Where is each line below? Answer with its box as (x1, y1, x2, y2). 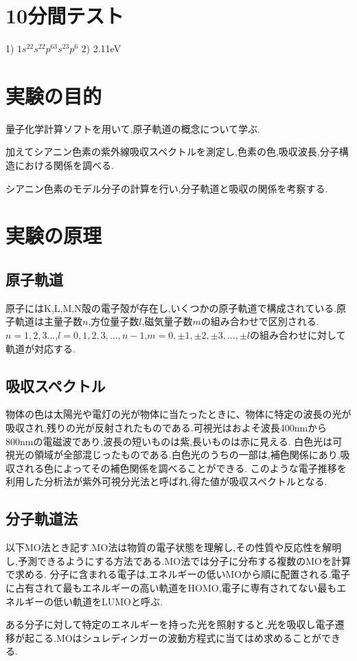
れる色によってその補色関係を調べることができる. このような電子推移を (24, 460, 347, 475)
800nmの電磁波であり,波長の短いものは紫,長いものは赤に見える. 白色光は (5, 434, 333, 448)
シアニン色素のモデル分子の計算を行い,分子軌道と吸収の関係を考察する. (5, 181, 328, 195)
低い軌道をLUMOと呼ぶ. (53, 594, 163, 608)
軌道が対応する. (5, 341, 76, 355)
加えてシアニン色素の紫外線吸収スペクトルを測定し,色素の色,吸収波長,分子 (5, 144, 339, 159)
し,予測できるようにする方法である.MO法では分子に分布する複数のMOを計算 (5, 553, 351, 568)
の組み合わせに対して (249, 327, 346, 341)
